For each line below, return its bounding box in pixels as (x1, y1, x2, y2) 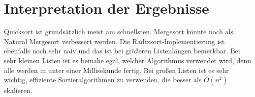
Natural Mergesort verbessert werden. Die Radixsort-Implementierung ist (4, 36, 225, 46)
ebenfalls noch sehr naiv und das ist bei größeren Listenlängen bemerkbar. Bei (4, 46, 240, 56)
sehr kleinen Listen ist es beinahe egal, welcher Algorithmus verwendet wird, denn (4, 55, 252, 65)
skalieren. (4, 85, 32, 96)
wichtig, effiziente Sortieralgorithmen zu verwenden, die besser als (4, 74, 202, 85)
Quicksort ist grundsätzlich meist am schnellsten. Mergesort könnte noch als (4, 26, 233, 37)
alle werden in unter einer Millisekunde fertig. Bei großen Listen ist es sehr (4, 65, 229, 75)
